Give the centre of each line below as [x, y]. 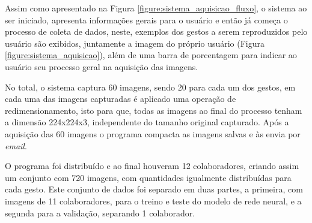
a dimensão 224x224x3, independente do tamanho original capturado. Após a [147, 122]
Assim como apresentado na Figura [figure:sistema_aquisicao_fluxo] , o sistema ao [156, 8]
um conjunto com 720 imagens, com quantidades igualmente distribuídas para [148, 177]
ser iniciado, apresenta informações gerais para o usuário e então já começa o [146, 19]
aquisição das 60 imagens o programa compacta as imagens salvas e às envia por [153, 133]
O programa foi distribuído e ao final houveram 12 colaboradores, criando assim [152, 166]
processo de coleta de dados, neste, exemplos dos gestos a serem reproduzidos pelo [156, 31]
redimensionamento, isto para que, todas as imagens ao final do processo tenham [154, 110]
